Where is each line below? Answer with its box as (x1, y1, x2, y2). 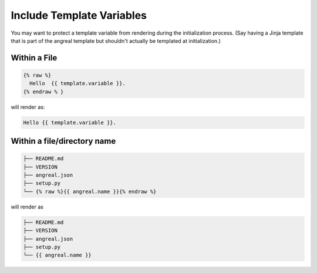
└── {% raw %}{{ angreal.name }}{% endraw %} (23, 188, 157, 195)
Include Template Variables (11, 9, 147, 22)
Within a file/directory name (11, 136, 116, 146)
